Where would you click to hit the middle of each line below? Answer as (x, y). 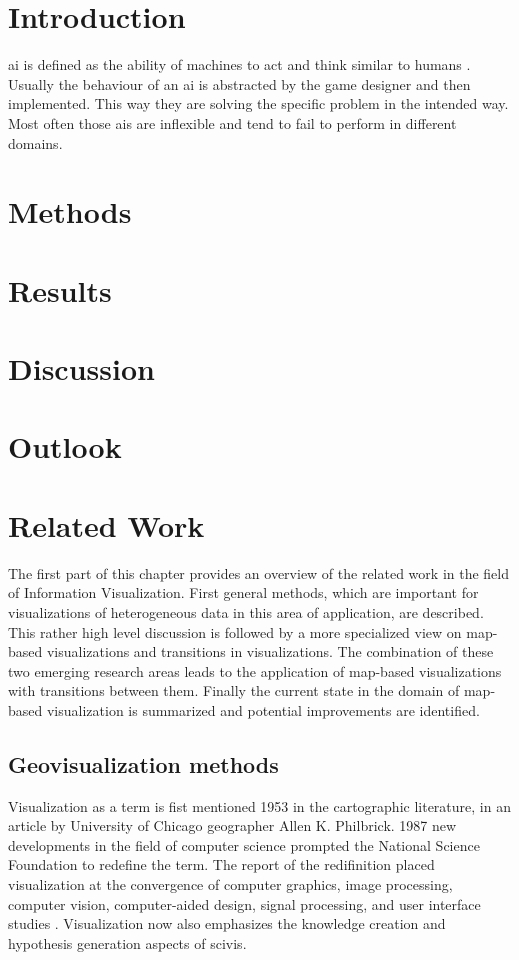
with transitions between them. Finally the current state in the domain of (234, 690)
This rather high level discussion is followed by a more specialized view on (235, 631)
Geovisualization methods (143, 763)
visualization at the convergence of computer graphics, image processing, (230, 884)
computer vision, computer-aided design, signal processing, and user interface (244, 903)
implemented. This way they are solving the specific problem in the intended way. (258, 103)
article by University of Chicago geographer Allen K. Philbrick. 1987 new (232, 825)
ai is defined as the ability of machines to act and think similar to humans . (239, 64)
